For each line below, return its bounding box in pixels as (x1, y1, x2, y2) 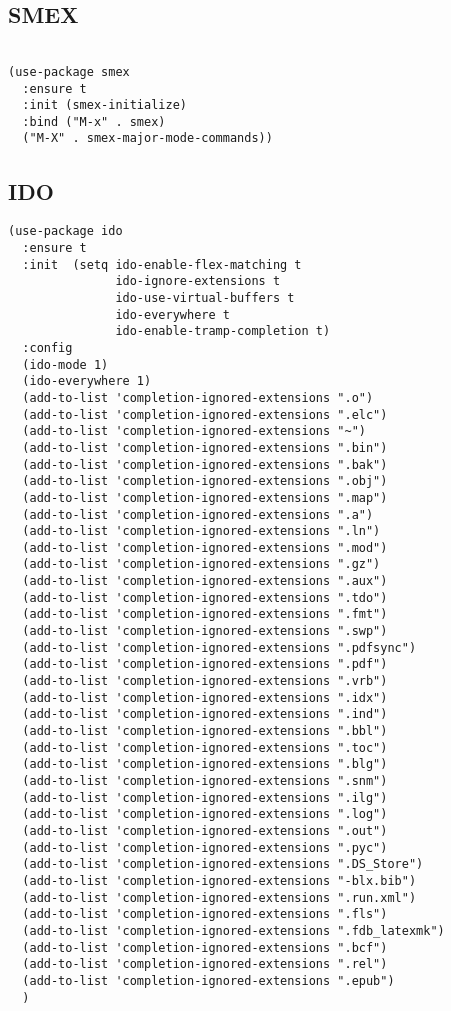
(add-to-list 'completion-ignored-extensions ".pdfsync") (22, 640, 417, 655)
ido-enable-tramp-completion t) (115, 324, 331, 339)
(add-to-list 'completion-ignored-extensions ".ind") (22, 707, 388, 722)
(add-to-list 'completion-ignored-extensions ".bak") (22, 457, 388, 472)
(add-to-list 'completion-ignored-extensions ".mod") (22, 540, 388, 555)
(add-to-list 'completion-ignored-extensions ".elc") (22, 407, 388, 422)
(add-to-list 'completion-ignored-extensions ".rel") (22, 957, 388, 972)
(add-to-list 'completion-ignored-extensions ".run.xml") (22, 890, 417, 905)
